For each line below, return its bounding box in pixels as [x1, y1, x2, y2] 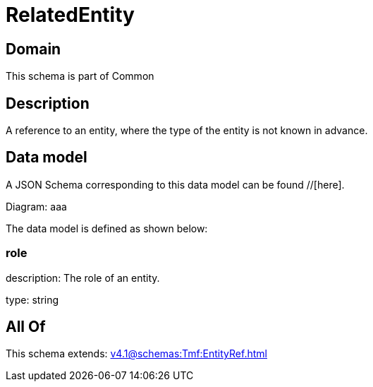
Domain [6, 40, 61, 58]
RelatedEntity [6, 3, 135, 27]
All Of [6, 318, 46, 336]
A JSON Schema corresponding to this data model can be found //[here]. [6, 178, 345, 191]
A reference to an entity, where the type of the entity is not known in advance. [6, 124, 368, 137]
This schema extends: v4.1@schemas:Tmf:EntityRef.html [6, 347, 267, 360]
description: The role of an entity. [6, 271, 160, 284]
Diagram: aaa [6, 200, 67, 213]
